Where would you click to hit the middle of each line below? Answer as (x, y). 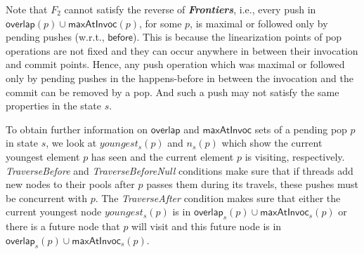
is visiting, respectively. (295, 156)
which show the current (272, 143)
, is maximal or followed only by (259, 23)
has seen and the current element (162, 156)
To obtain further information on (77, 129)
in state (22, 143)
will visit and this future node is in (207, 226)
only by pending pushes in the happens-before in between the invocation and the (180, 78)
